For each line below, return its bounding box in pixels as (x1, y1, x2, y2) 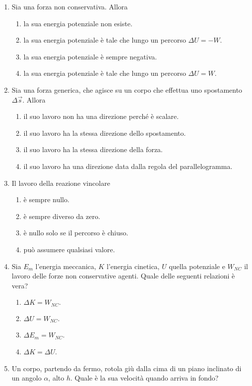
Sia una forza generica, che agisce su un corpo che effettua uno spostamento (11, 84, 243, 95)
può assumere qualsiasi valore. (23, 244, 115, 254)
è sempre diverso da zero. (23, 211, 100, 221)
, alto (48, 373, 64, 383)
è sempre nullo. (23, 194, 69, 205)
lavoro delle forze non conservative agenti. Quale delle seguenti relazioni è (11, 271, 235, 281)
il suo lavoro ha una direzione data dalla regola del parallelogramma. (23, 161, 233, 171)
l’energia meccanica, (35, 261, 96, 271)
